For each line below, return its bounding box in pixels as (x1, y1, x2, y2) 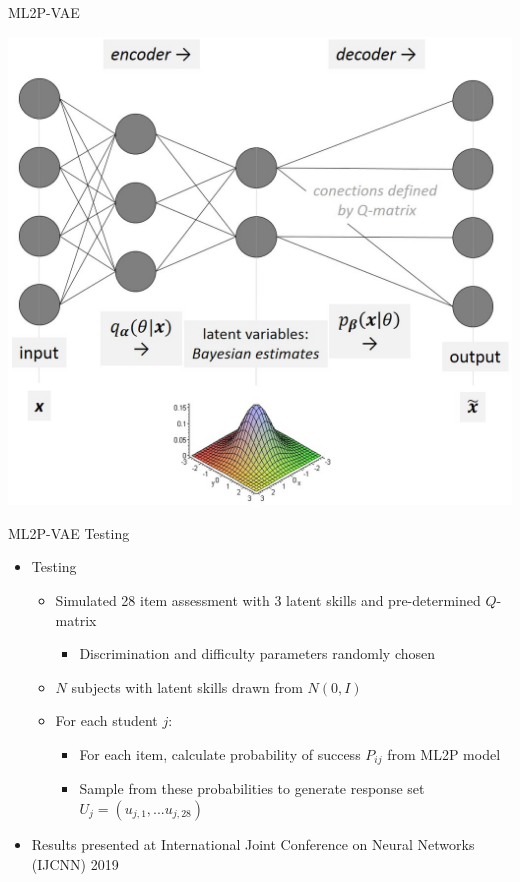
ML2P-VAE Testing (8, 522, 130, 543)
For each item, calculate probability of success (79, 743, 361, 764)
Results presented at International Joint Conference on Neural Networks (31, 833, 475, 854)
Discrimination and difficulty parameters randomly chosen (79, 643, 436, 664)
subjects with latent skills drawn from (71, 676, 303, 697)
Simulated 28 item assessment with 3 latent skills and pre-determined (55, 589, 481, 610)
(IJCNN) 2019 (31, 853, 119, 874)
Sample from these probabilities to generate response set (79, 778, 425, 799)
